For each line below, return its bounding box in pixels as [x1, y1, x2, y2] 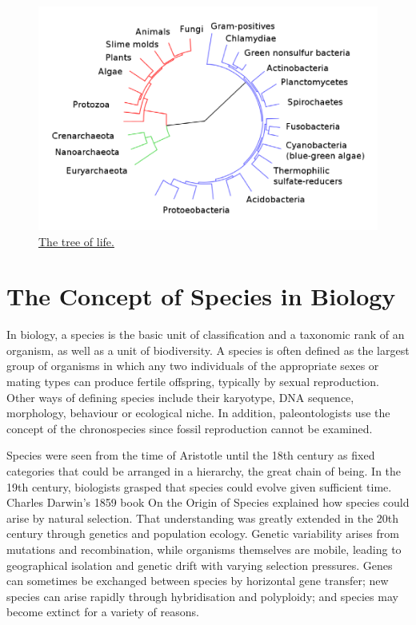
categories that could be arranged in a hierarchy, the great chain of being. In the [6, 462, 402, 479]
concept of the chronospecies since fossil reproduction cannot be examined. [6, 420, 373, 436]
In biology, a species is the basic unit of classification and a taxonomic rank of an [6, 326, 405, 343]
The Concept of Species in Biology [6, 280, 396, 312]
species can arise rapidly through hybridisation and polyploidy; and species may [6, 587, 398, 604]
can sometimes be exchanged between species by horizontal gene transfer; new [6, 572, 389, 589]
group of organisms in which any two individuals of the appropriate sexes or [6, 357, 379, 374]
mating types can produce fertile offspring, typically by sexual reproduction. [6, 373, 379, 389]
